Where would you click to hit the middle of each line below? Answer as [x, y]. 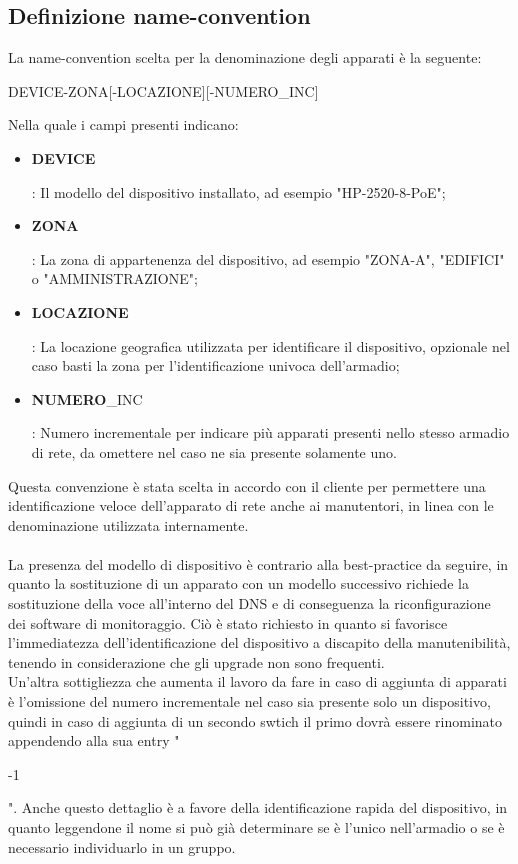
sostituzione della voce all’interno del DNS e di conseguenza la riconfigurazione [249, 603]
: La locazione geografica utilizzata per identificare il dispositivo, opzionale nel [270, 345]
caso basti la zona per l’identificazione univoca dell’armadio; [215, 365]
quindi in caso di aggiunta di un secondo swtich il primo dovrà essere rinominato [255, 720]
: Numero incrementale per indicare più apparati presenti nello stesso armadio [270, 432]
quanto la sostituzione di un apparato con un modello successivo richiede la [238, 583]
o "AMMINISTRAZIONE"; [114, 278]
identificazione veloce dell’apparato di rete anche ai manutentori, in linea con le [251, 505]
